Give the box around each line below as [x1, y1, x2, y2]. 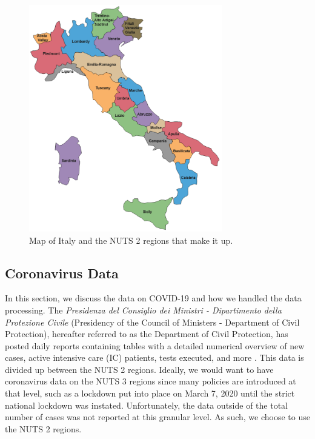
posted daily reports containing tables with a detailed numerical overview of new [5, 339, 305, 352]
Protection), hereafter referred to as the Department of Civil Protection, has [5, 327, 288, 340]
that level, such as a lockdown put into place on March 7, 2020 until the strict [5, 387, 295, 400]
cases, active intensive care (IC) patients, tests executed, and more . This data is [5, 351, 304, 364]
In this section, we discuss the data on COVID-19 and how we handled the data [5, 292, 302, 304]
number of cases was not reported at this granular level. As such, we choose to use [5, 411, 310, 423]
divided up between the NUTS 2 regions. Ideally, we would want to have [5, 363, 274, 375]
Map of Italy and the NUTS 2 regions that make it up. [29, 233, 233, 246]
